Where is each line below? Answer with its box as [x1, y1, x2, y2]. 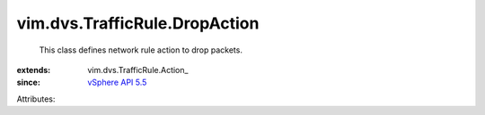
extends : [16, 64, 51, 75]
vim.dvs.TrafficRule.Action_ [87, 64, 189, 75]
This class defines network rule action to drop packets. [39, 45, 242, 55]
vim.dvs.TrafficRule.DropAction [16, 13, 260, 33]
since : [16, 77, 40, 88]
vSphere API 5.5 [87, 77, 147, 88]
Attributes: [16, 94, 56, 104]
